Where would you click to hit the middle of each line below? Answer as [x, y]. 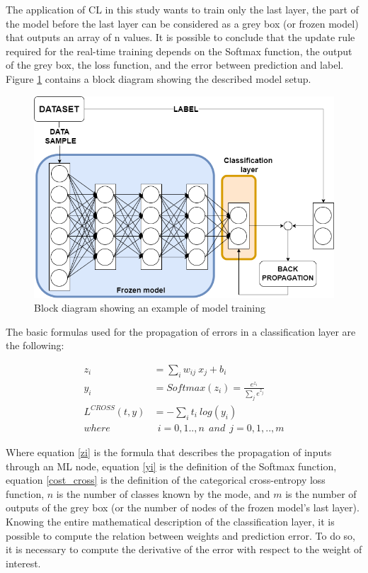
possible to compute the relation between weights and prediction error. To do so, [180, 535]
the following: [35, 345]
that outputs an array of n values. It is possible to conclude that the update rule [180, 37]
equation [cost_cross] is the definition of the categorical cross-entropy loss [166, 480]
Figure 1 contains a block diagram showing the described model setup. [159, 78]
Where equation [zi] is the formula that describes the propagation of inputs [169, 452]
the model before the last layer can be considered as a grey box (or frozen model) [182, 23]
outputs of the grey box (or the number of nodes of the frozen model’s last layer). [183, 507]
